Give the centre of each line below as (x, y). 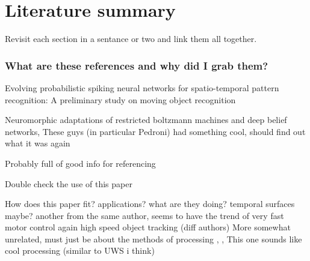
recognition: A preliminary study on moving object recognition (120, 99)
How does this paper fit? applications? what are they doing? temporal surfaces (150, 204)
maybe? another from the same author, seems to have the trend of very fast (144, 215)
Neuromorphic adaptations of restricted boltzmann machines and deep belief (146, 120)
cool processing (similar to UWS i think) (80, 250)
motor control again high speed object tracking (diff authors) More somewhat (148, 227)
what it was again (38, 143)
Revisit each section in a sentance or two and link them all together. (131, 39)
